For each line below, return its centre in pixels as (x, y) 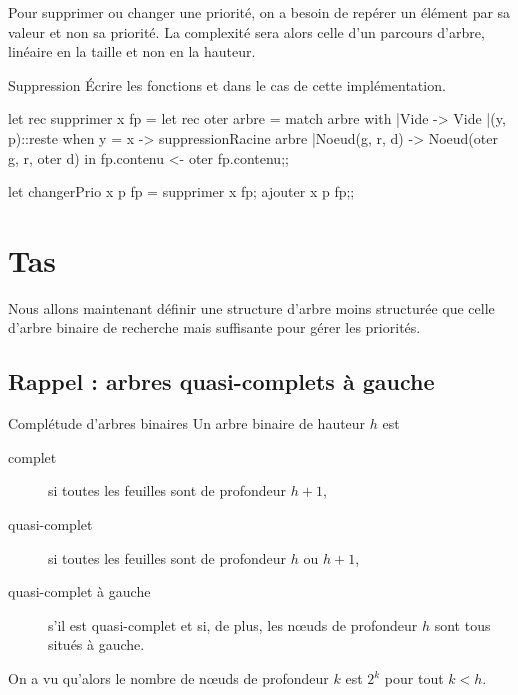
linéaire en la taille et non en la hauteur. (132, 51)
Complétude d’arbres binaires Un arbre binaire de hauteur (187, 423)
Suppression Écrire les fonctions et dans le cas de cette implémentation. (227, 84)
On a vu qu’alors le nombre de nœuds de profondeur (168, 678)
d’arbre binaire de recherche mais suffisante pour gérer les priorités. (214, 327)
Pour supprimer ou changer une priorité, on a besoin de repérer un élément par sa (259, 12)
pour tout (414, 678)
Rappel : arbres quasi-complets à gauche (221, 381)
